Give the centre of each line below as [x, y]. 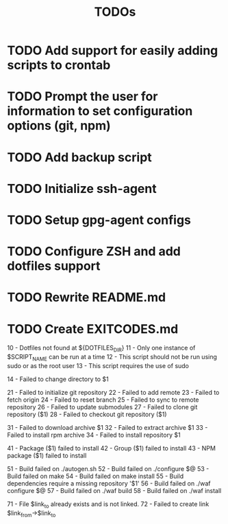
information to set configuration [100, 111]
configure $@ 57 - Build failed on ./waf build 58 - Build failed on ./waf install [114, 490]
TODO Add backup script [79, 157]
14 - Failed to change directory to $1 [58, 379]
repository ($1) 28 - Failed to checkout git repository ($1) [87, 414]
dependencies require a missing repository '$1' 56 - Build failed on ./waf [109, 483]
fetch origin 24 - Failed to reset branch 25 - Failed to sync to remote [103, 400]
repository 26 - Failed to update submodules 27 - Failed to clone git [102, 407]
